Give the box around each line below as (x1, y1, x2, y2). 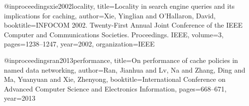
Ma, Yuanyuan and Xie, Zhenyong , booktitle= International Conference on (4, 74, 226, 84)
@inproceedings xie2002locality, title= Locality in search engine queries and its (4, 1, 235, 11)
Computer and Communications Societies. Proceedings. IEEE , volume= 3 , (4, 29, 224, 39)
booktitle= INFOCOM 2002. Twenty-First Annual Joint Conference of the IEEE (4, 20, 243, 30)
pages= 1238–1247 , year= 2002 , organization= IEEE (4, 39, 155, 49)
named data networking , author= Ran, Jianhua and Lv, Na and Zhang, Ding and (4, 64, 246, 75)
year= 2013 (4, 93, 36, 103)
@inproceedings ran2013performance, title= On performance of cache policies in (4, 55, 238, 65)
